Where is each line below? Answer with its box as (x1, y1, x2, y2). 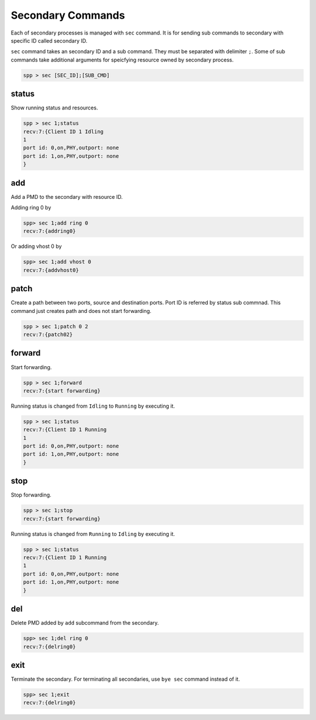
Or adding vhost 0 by (11, 243, 62, 250)
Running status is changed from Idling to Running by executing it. (11, 402, 176, 409)
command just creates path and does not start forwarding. (11, 307, 152, 314)
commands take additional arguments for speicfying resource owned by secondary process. (11, 56, 234, 63)
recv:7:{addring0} (23, 228, 76, 235)
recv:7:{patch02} (23, 331, 73, 338)
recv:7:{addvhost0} (23, 267, 79, 273)
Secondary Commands (11, 9, 125, 22)
